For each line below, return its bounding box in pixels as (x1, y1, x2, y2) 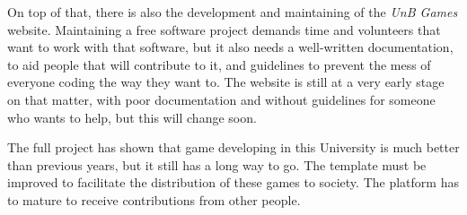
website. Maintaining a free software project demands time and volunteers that (7, 20, 441, 39)
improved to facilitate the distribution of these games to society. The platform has (7, 173, 459, 192)
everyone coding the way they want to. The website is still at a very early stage (7, 73, 445, 91)
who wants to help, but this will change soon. (7, 107, 257, 126)
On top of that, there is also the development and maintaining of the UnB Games (7, 3, 458, 21)
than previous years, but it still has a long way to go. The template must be (7, 155, 427, 174)
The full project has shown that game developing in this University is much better (7, 138, 460, 157)
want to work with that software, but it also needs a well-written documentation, (7, 38, 454, 56)
